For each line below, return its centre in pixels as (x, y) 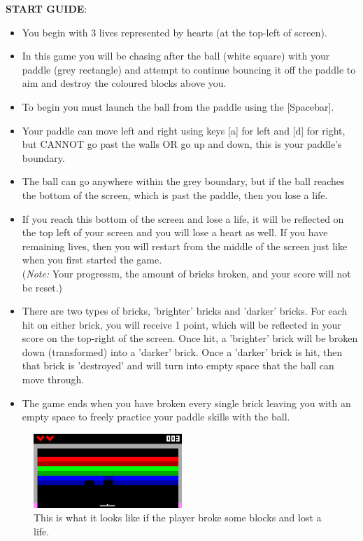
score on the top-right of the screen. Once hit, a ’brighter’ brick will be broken (190, 338)
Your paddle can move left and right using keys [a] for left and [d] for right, (184, 130)
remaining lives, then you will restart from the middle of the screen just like (185, 246)
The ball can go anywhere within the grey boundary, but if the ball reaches (183, 181)
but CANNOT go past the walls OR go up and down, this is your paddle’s (182, 144)
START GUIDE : (47, 8)
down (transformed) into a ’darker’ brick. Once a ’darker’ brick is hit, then (182, 351)
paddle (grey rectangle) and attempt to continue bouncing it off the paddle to (189, 69)
